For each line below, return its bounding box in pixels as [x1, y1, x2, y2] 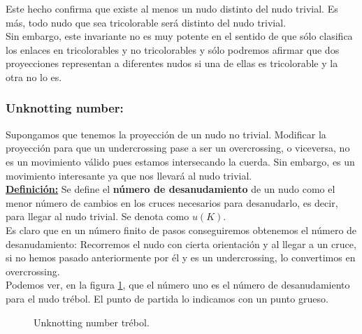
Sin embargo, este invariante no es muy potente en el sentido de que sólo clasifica [6, 29, 353, 43]
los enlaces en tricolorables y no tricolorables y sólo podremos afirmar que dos [6, 42, 340, 57]
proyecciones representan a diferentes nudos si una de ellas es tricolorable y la [6, 56, 338, 71]
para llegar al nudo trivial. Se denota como [6, 209, 189, 224]
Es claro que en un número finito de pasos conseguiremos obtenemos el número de [6, 222, 357, 237]
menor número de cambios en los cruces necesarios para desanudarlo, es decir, [6, 195, 338, 210]
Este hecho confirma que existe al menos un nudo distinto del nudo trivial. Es [6, 1, 338, 15]
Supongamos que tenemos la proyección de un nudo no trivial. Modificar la [6, 126, 326, 141]
